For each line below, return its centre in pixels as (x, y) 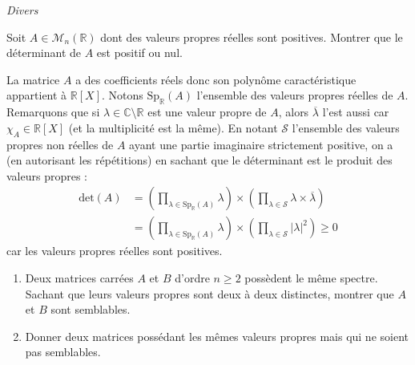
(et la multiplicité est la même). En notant (173, 127)
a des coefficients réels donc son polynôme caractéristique (216, 79)
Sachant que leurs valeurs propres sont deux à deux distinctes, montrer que (210, 293)
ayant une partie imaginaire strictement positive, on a (261, 144)
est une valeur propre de (207, 112)
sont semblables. (91, 309)
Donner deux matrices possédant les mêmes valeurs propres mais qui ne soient (217, 336)
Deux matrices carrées (79, 278)
